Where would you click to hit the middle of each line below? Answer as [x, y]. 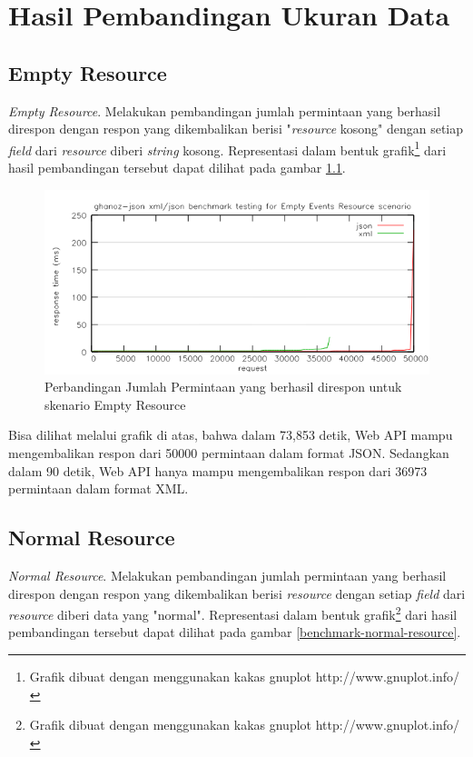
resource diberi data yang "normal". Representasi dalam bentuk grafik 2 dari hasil [233, 613]
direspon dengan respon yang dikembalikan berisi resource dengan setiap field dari [237, 593]
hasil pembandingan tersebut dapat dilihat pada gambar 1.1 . [177, 168]
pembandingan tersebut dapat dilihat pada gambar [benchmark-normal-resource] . [235, 632]
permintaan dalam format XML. [99, 488]
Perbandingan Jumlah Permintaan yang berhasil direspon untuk [223, 387]
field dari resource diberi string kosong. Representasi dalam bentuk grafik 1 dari [227, 148]
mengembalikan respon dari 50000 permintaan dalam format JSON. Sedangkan [229, 453]
